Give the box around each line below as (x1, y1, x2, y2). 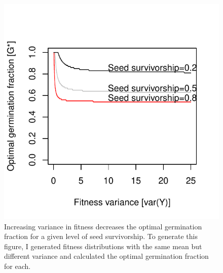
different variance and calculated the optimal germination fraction (4, 251, 209, 261)
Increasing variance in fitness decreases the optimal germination (4, 221, 202, 231)
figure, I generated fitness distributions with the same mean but (4, 241, 202, 251)
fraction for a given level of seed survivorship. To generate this (4, 231, 198, 242)
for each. (4, 260, 31, 271)
